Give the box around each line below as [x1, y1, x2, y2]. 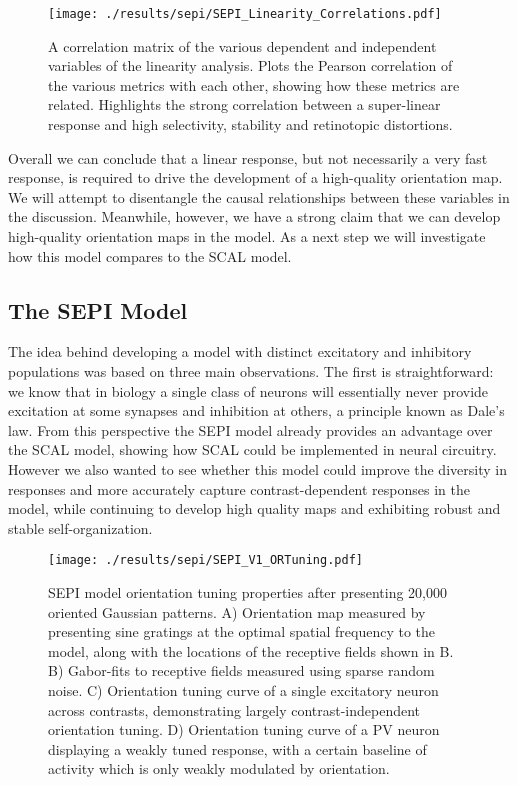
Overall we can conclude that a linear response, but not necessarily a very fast [8, 147, 488, 168]
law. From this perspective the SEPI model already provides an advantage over [8, 419, 493, 440]
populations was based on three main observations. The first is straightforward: [8, 360, 494, 381]
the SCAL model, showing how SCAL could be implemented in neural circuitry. [8, 439, 497, 460]
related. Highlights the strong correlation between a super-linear [48, 94, 441, 115]
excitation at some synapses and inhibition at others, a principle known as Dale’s [8, 400, 505, 421]
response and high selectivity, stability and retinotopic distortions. [48, 114, 453, 135]
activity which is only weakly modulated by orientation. [48, 758, 390, 779]
